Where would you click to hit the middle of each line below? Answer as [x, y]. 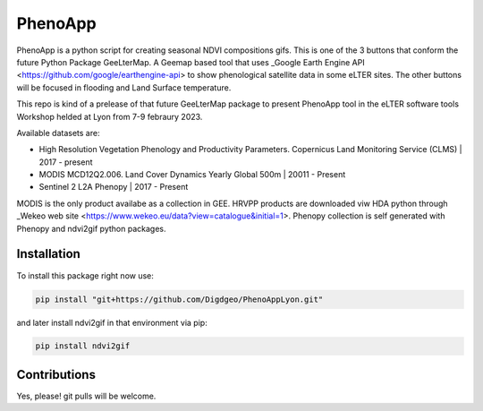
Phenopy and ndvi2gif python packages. [91, 228]
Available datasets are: [58, 133]
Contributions [56, 375]
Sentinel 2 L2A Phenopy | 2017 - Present [114, 187]
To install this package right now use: [85, 275]
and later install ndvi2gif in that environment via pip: [112, 322]
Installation [48, 254]
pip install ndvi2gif [83, 346]
